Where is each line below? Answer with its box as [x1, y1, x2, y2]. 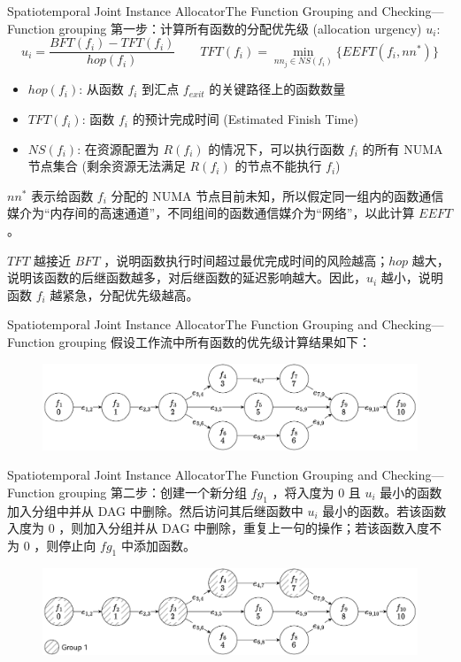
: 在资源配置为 [77, 139, 159, 158]
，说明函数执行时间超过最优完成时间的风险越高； [104, 250, 389, 269]
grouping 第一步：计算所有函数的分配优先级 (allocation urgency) [58, 19, 422, 37]
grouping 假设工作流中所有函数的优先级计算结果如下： [58, 332, 371, 350]
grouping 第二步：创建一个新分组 [58, 482, 247, 501]
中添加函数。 [120, 535, 196, 554]
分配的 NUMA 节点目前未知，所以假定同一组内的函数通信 [111, 186, 444, 204]
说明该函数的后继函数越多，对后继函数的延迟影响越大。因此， [7, 268, 366, 287]
